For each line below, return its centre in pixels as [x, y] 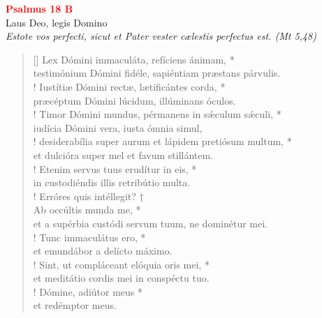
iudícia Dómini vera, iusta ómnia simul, [118, 127]
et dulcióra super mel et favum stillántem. [123, 154]
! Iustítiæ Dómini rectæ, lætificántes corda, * [129, 86]
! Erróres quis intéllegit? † [88, 196]
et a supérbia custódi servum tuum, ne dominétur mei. [150, 223]
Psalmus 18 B [39, 8]
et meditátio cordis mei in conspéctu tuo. [121, 278]
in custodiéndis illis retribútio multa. [112, 182]
